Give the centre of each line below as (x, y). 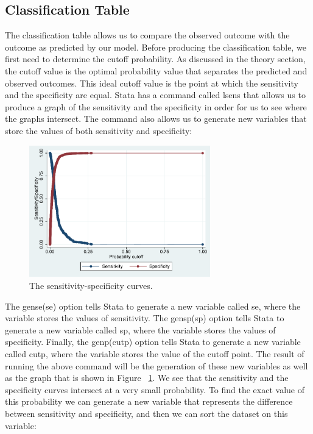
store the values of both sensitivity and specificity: (99, 130)
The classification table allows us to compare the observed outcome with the (147, 35)
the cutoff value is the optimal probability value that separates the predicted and (156, 70)
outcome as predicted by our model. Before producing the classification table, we (156, 47)
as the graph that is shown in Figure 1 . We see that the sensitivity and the (147, 378)
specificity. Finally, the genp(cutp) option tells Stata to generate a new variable (153, 342)
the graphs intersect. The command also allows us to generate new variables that (156, 119)
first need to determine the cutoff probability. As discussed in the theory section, (155, 59)
